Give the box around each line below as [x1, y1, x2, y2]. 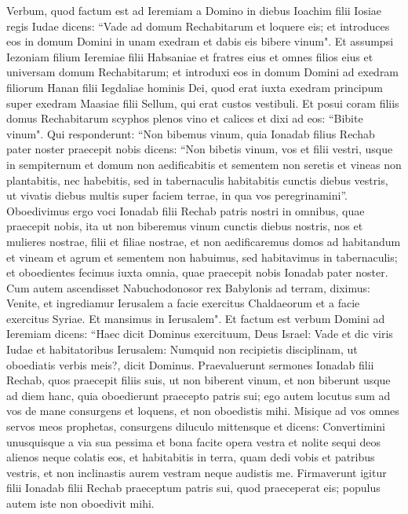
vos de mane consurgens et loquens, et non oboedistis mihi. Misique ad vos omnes [6, 402, 399, 419]
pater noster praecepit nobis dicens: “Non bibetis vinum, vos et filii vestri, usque [6, 141, 393, 157]
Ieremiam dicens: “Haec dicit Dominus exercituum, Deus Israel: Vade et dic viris [6, 325, 393, 342]
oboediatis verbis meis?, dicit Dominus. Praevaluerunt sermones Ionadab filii [6, 356, 374, 373]
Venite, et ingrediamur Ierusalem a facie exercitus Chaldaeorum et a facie [6, 295, 360, 311]
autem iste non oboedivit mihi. [6, 495, 155, 511]
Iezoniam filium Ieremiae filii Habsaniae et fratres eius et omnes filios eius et [6, 48, 373, 64]
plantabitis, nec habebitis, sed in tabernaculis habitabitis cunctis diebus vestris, [6, 171, 388, 188]
